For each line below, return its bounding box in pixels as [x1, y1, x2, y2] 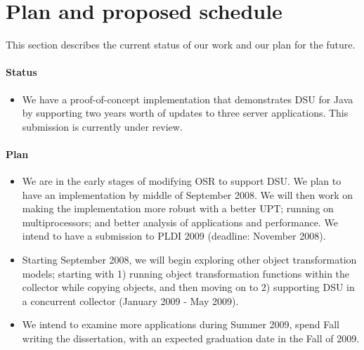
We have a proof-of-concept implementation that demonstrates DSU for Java [22, 91, 353, 106]
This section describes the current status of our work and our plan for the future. [6, 37, 356, 52]
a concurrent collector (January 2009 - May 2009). [22, 293, 239, 308]
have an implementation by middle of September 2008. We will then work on [22, 187, 353, 202]
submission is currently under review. [22, 119, 183, 134]
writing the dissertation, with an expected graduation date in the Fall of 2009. [22, 331, 360, 346]
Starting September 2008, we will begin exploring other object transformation [22, 252, 357, 267]
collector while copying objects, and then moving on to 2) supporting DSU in [22, 280, 355, 294]
